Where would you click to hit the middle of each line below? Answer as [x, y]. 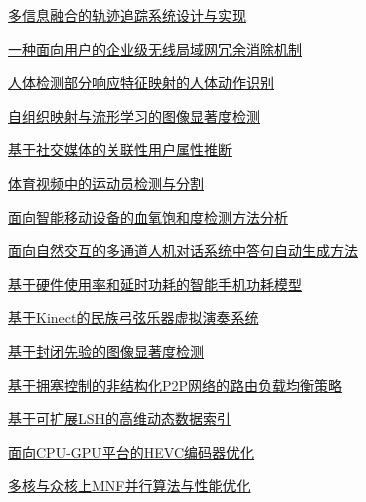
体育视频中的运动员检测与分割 [106, 182]
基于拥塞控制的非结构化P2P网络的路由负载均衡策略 [175, 384]
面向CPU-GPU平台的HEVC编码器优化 [131, 451]
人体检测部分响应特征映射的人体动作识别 [141, 82]
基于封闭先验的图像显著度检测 [106, 350]
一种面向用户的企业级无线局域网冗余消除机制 [155, 48]
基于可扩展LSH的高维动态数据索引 [120, 418]
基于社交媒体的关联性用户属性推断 [120, 149]
